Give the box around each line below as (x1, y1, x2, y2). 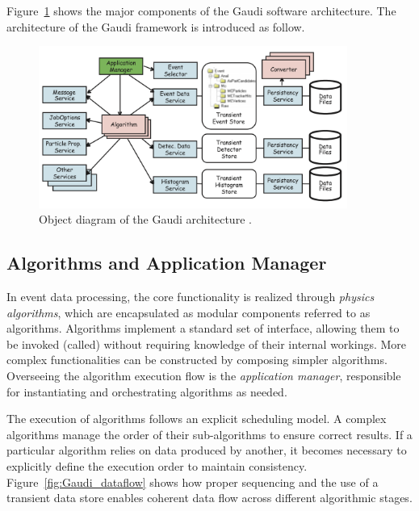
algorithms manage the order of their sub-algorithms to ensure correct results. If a (6, 425, 413, 442)
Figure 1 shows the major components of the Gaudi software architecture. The (6, 2, 396, 19)
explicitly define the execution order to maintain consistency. (6, 458, 308, 474)
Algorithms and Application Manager (6, 250, 327, 275)
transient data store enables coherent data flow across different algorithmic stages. (6, 489, 413, 506)
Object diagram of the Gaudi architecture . (39, 211, 252, 228)
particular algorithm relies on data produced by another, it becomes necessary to (6, 442, 407, 459)
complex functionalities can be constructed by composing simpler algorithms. (6, 351, 388, 368)
